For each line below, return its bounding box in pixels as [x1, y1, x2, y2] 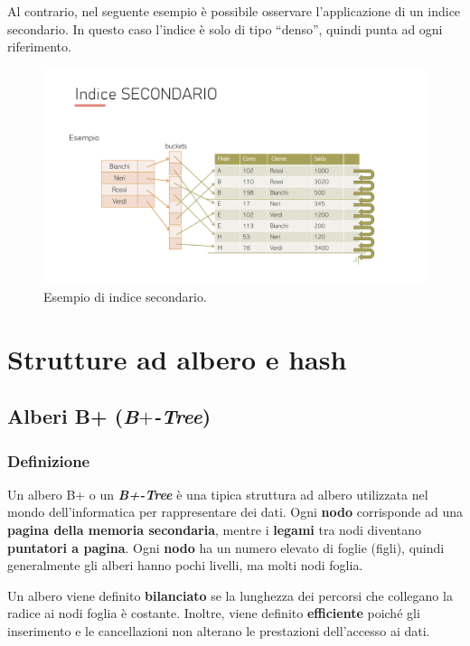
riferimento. [7, 37, 71, 56]
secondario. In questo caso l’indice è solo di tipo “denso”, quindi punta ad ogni [7, 19, 443, 38]
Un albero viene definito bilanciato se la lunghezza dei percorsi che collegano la [7, 585, 453, 604]
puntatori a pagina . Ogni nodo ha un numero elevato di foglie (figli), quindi [7, 538, 445, 557]
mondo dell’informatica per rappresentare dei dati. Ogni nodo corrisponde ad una [7, 502, 463, 521]
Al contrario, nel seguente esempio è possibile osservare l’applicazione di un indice [7, 2, 461, 20]
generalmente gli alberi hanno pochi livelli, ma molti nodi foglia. [7, 556, 363, 575]
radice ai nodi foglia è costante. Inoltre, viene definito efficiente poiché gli [7, 604, 420, 623]
